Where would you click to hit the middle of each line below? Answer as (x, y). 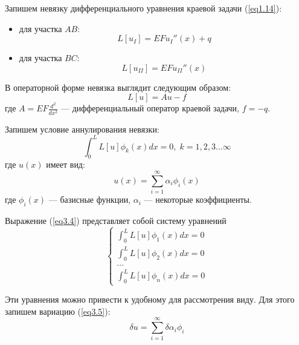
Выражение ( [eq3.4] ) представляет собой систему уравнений (116, 220)
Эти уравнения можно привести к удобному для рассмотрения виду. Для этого (150, 299)
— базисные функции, (90, 199)
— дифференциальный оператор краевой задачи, (150, 108)
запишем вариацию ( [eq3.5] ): (58, 311)
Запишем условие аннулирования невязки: (82, 129)
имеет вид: (66, 164)
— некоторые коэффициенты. (198, 199)
